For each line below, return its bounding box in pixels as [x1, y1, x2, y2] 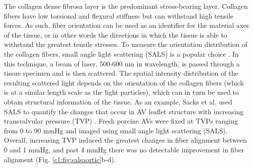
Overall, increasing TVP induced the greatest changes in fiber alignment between [4, 135, 247, 145]
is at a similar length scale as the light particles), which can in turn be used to [4, 87, 239, 97]
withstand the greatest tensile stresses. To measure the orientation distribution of [4, 39, 248, 49]
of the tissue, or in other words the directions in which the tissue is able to [4, 29, 227, 40]
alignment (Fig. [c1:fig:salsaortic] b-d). [4, 154, 116, 164]
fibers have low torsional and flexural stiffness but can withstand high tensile [4, 10, 234, 21]
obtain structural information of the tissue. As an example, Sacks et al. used [4, 96, 232, 106]
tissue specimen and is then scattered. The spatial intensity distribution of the [4, 68, 238, 78]
